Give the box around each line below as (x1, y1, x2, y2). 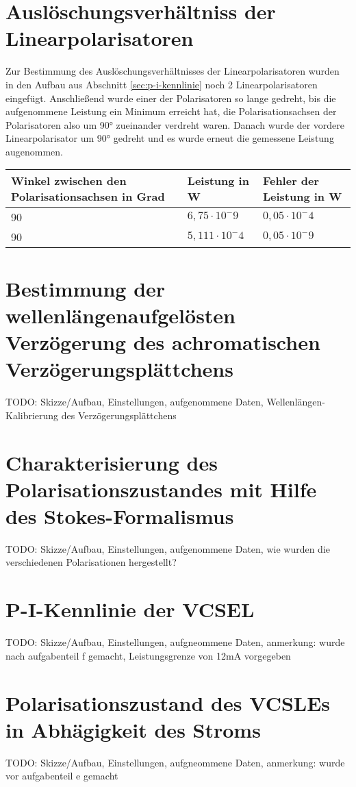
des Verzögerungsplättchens (61, 408, 177, 422)
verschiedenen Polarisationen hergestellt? (5, 555, 177, 569)
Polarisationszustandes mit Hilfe (5, 475, 317, 503)
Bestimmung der (5, 274, 166, 302)
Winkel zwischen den (11, 173, 127, 189)
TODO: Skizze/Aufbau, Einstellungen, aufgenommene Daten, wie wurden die (5, 541, 331, 555)
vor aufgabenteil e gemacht (5, 769, 118, 783)
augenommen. (5, 144, 63, 158)
